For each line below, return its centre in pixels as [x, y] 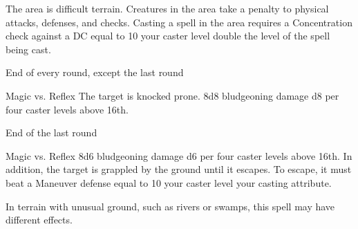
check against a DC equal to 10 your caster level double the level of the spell [168, 36]
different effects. [39, 220]
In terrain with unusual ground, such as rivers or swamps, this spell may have [170, 206]
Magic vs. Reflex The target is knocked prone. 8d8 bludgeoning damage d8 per [172, 95]
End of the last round [51, 132]
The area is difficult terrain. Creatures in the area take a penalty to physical [167, 8]
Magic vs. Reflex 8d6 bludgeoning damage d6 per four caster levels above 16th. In [179, 155]
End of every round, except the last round [95, 72]
